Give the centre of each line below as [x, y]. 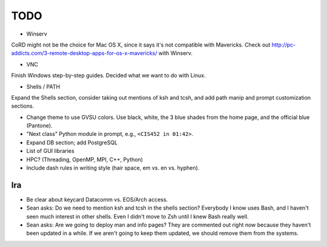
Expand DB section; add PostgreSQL [72, 143]
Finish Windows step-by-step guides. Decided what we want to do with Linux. [108, 75]
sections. [23, 106]
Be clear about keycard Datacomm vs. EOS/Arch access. [97, 199]
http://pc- [284, 45]
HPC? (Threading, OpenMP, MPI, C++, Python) [85, 159]
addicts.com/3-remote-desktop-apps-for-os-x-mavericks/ [84, 53]
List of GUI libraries [51, 151]
